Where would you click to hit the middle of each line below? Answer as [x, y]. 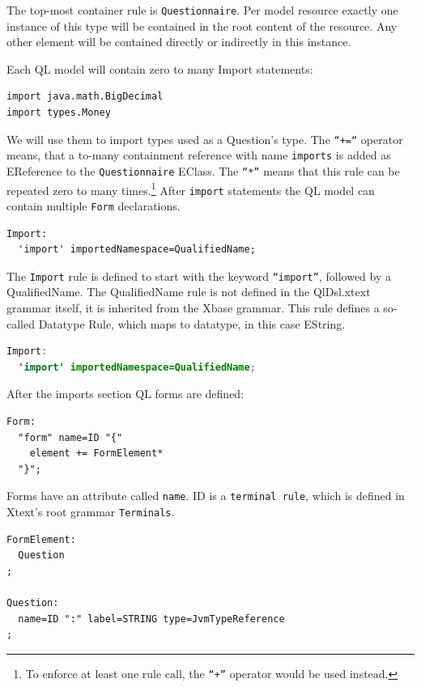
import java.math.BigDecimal [85, 97]
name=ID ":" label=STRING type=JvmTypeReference [151, 619]
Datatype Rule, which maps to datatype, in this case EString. [192, 323]
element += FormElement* [96, 454]
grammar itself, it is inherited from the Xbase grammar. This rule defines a [193, 307]
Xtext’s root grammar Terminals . [91, 511]
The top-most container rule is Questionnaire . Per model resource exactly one [202, 10]
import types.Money [59, 113]
